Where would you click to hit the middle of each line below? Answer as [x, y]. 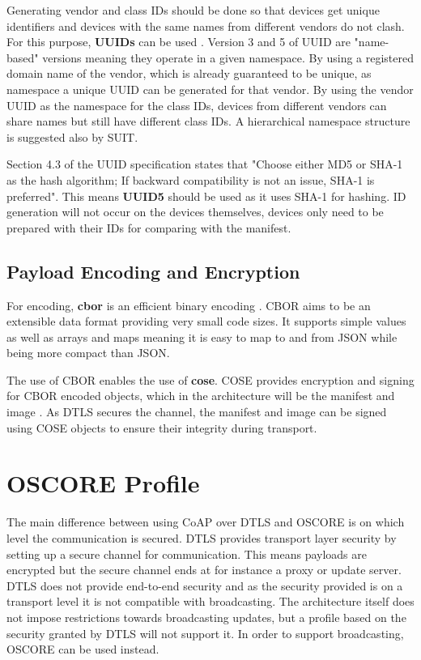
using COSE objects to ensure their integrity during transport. [162, 427]
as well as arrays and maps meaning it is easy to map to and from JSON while [202, 336]
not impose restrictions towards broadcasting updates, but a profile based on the [206, 617]
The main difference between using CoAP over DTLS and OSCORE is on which [206, 522]
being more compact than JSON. [88, 353]
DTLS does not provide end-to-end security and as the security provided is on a [205, 585]
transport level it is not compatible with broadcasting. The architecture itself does [210, 601]
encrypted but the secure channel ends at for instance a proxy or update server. [204, 570]
